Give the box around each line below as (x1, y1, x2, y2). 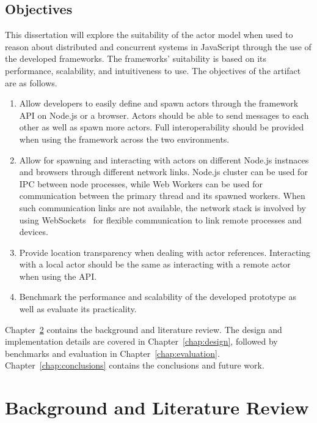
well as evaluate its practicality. (19, 302, 137, 315)
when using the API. (19, 269, 97, 282)
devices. (19, 225, 48, 238)
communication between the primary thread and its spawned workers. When (19, 189, 305, 202)
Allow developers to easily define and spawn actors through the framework (19, 97, 299, 110)
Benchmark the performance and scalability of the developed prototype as (19, 290, 296, 303)
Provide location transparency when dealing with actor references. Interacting (19, 245, 311, 258)
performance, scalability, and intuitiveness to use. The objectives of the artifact (5, 64, 301, 77)
